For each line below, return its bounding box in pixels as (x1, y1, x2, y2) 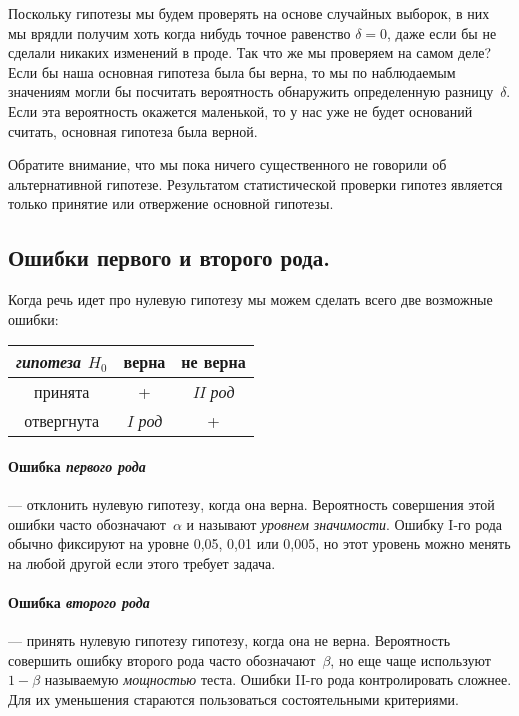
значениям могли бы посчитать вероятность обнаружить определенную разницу (8, 81, 494, 102)
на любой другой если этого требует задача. (8, 552, 276, 573)
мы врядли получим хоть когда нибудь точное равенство (8, 22, 351, 43)
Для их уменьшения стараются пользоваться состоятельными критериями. (8, 689, 459, 710)
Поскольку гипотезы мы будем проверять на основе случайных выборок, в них (8, 3, 490, 23)
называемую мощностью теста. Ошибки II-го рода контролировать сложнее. (44, 669, 512, 690)
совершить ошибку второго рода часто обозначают (8, 649, 316, 670)
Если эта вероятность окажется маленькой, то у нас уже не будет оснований (8, 100, 473, 121)
